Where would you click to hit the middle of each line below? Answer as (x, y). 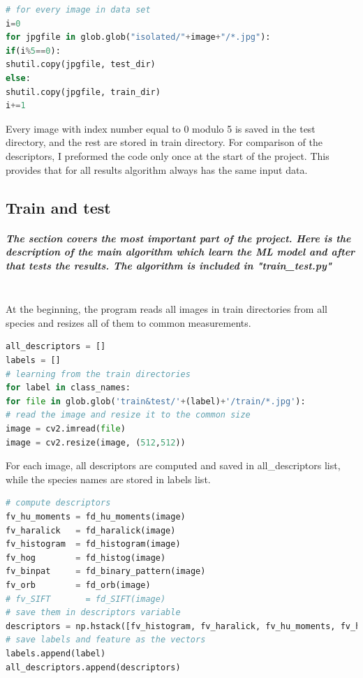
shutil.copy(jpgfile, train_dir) (83, 92)
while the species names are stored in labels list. (108, 479)
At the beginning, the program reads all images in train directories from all (166, 309)
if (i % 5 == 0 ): (33, 51)
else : (18, 78)
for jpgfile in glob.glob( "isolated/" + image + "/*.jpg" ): (138, 37)
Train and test (58, 207)
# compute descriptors (58, 503)
